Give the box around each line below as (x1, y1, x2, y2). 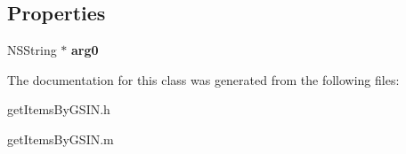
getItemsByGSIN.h (7, 100, 110, 119)
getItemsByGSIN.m (7, 129, 114, 148)
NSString (7, 41, 57, 59)
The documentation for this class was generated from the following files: (7, 70, 400, 89)
